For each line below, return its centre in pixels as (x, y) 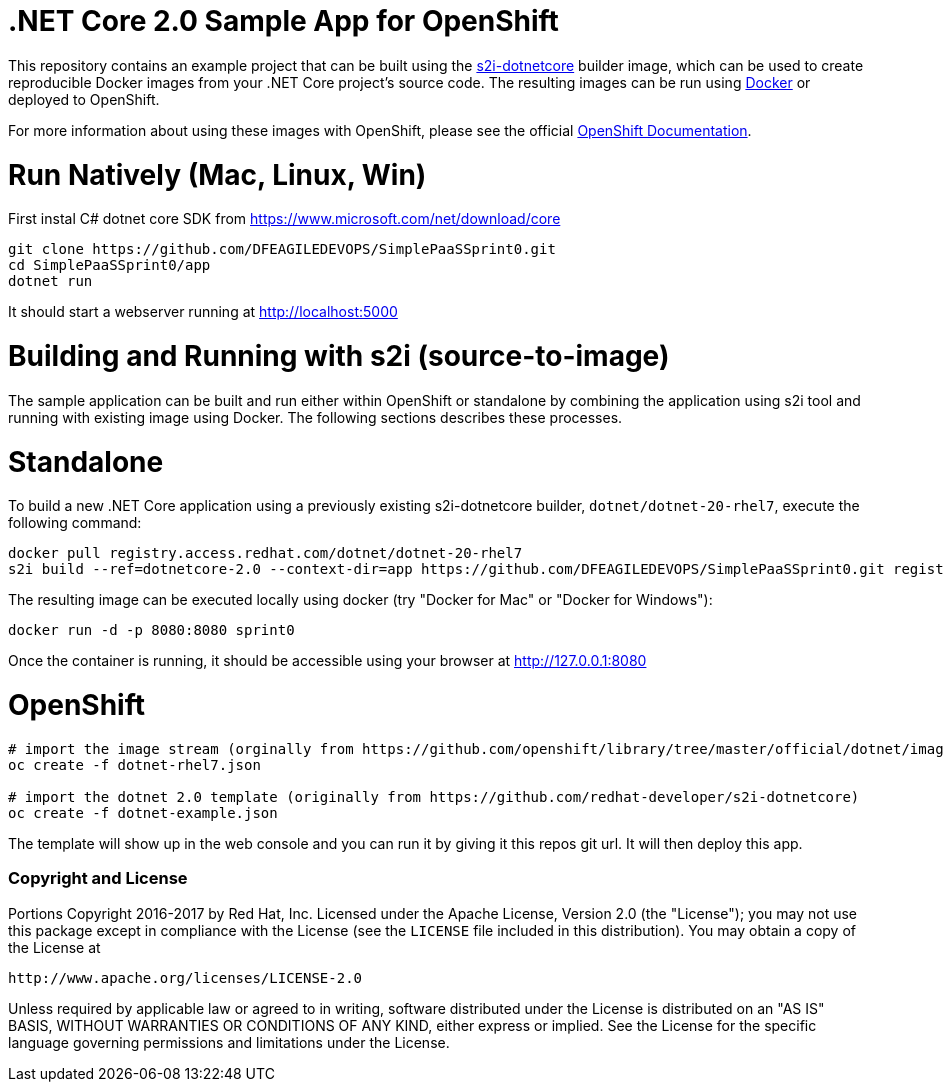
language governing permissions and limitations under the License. (229, 1042)
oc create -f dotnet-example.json (143, 812)
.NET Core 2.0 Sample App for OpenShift (283, 21)
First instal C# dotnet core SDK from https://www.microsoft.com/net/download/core (284, 219)
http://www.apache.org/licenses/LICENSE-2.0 (185, 977)
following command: (75, 523)
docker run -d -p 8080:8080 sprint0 (151, 630)
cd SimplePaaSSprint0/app (109, 265)
